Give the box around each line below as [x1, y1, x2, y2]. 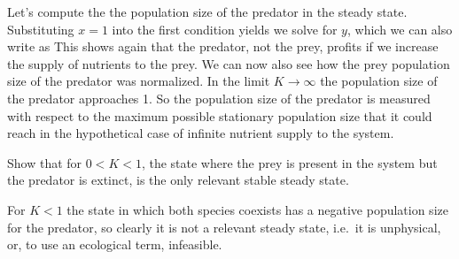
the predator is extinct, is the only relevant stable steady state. [7, 171, 349, 189]
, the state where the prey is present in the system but [141, 153, 438, 171]
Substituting [7, 19, 74, 38]
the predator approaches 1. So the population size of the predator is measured [7, 88, 431, 107]
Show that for [7, 153, 82, 171]
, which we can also [346, 19, 453, 38]
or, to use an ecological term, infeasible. [7, 235, 222, 254]
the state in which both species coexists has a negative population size [66, 200, 448, 218]
